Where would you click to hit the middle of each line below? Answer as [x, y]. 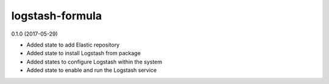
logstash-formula [57, 16]
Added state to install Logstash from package [84, 53]
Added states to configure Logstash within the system [94, 62]
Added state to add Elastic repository [73, 45]
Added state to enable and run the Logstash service [92, 70]
